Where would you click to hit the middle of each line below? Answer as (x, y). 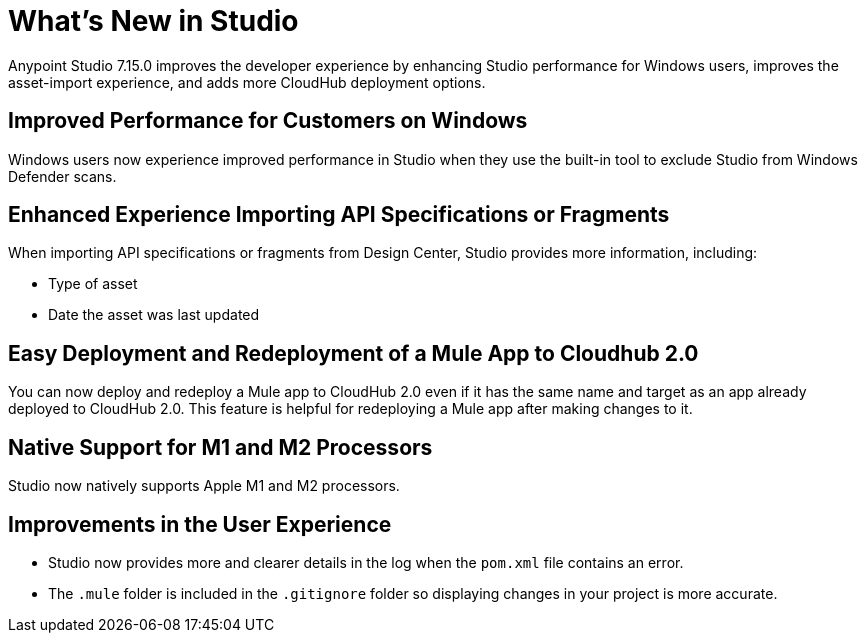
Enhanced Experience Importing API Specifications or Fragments (339, 215)
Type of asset (93, 284)
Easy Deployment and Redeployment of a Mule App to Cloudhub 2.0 (353, 353)
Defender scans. (62, 176)
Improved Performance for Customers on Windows (268, 121)
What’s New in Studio (153, 21)
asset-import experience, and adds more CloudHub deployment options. (247, 82)
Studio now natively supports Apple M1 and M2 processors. (204, 486)
